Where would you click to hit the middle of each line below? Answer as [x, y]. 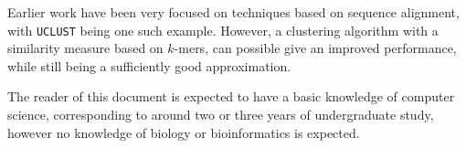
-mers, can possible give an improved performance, [315, 48]
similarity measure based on [85, 48]
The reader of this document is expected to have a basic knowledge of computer [231, 96]
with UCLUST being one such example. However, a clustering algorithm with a [223, 30]
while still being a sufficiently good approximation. [149, 65]
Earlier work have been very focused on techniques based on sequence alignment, [233, 12]
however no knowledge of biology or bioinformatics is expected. [184, 132]
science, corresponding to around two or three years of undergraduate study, [221, 115]
